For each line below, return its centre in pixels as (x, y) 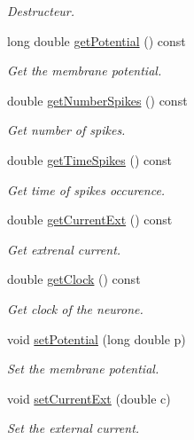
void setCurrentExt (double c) (89, 398)
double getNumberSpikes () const (97, 100)
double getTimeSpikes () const (90, 159)
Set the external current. (74, 428)
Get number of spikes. (66, 130)
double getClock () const (74, 279)
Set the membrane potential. (83, 369)
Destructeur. (41, 11)
